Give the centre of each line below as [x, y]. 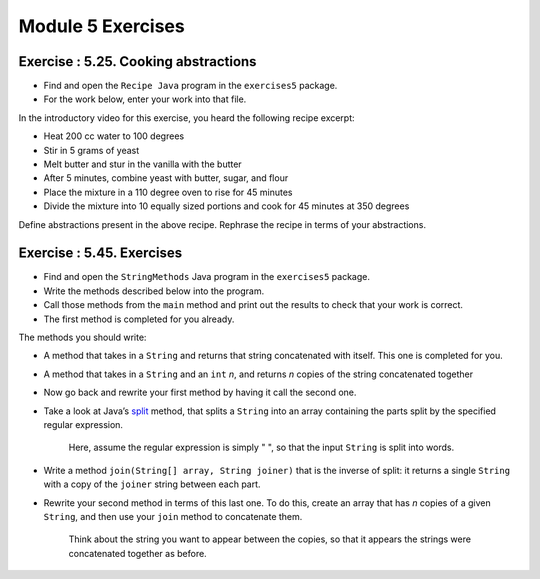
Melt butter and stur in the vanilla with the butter [142, 164]
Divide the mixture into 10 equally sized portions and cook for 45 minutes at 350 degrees [226, 206]
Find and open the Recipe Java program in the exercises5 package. [190, 86]
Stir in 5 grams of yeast [91, 150]
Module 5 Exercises [101, 26]
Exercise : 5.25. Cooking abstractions [137, 61]
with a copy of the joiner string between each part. [152, 484]
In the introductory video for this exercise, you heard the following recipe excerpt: [186, 117]
